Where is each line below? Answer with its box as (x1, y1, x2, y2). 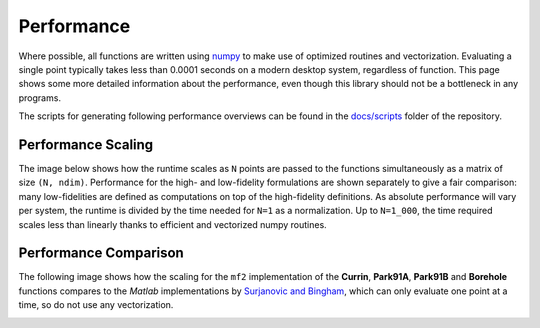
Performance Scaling (18, 136, 154, 153)
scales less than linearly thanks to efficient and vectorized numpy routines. (18, 218, 327, 230)
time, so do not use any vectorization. (18, 299, 174, 311)
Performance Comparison (18, 245, 184, 262)
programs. (18, 91, 62, 104)
